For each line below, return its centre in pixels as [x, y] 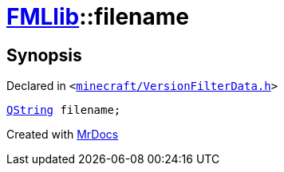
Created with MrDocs [63, 135]
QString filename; [64, 110]
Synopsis [44, 55]
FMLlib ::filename [98, 17]
